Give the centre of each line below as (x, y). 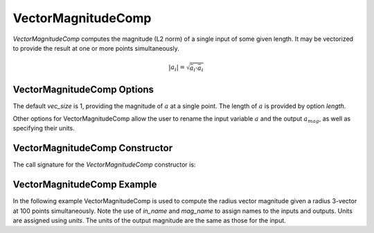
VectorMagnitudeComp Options (83, 89)
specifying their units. (44, 128)
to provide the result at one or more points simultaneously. (96, 48)
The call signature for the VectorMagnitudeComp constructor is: (104, 165)
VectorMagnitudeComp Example (85, 185)
